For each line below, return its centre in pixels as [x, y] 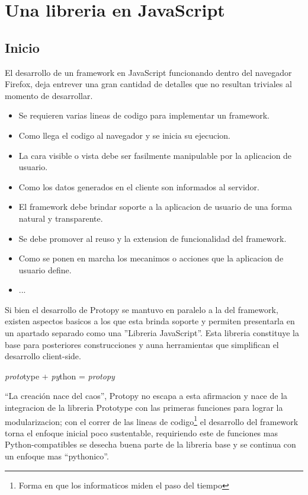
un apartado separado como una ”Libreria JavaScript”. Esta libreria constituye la [152, 333]
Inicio [22, 47]
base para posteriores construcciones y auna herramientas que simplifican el [142, 344]
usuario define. [45, 269]
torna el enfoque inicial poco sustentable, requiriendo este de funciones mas [141, 432]
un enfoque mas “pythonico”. [57, 456]
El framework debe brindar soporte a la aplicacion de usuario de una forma [155, 207]
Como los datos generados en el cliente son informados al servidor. [139, 186]
